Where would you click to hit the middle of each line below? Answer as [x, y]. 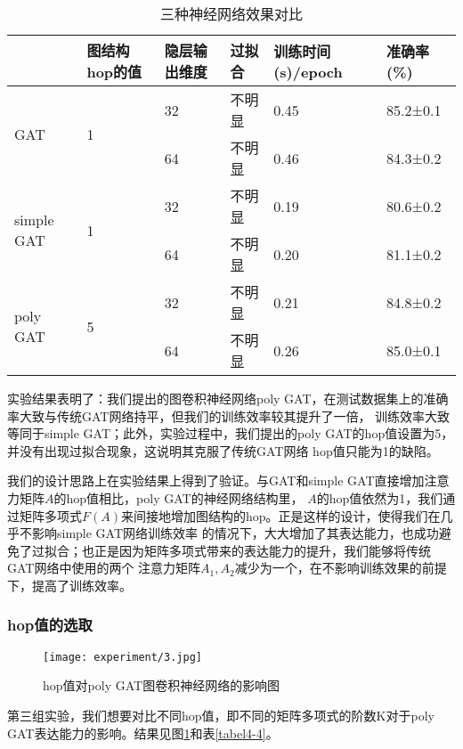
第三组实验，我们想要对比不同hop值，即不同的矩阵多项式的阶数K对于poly [221, 715]
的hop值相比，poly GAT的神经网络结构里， [179, 497]
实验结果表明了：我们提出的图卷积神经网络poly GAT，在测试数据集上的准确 [228, 398]
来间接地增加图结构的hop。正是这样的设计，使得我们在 [280, 515]
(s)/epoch [308, 71]
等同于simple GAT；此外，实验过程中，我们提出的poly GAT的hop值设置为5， [231, 433]
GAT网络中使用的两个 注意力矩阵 [104, 568]
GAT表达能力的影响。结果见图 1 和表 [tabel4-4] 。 [143, 733]
